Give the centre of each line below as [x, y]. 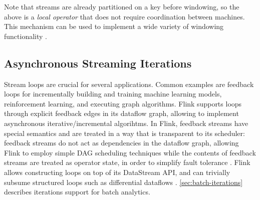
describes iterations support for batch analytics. [77, 192]
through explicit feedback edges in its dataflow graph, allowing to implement [121, 113]
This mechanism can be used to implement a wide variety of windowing [114, 26]
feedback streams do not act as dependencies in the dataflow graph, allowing [121, 143]
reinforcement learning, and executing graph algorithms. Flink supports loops [123, 103]
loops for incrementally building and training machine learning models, [113, 94]
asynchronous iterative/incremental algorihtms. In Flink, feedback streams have [126, 123]
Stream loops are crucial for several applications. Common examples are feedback [129, 84]
